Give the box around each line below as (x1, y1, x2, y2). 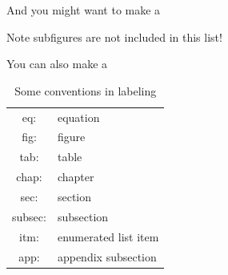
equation (57, 108, 100, 125)
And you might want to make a (6, 2, 161, 18)
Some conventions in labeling (14, 82, 157, 99)
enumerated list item (57, 228, 159, 245)
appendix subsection (57, 248, 157, 265)
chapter (57, 168, 94, 185)
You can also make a (6, 55, 108, 72)
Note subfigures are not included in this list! (6, 28, 222, 45)
